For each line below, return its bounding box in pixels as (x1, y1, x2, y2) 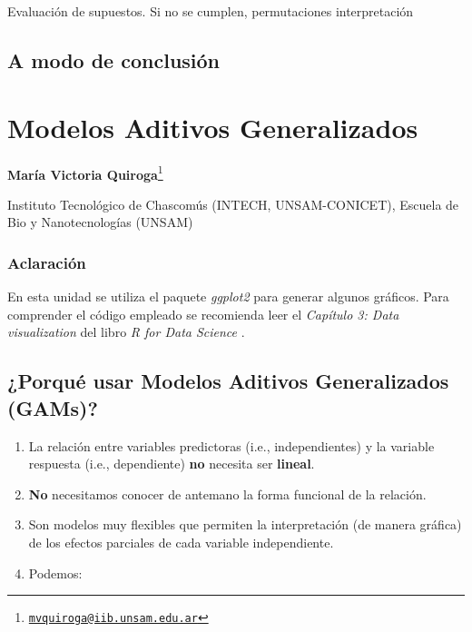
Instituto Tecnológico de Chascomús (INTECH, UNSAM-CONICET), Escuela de (7, 194, 459, 213)
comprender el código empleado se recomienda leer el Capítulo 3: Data (7, 304, 399, 323)
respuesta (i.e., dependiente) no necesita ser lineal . (28, 454, 315, 473)
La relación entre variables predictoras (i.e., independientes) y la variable (28, 436, 435, 455)
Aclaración (7, 251, 86, 273)
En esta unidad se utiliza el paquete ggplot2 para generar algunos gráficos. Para (7, 287, 449, 306)
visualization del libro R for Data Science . (7, 322, 245, 341)
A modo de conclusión (7, 45, 221, 74)
